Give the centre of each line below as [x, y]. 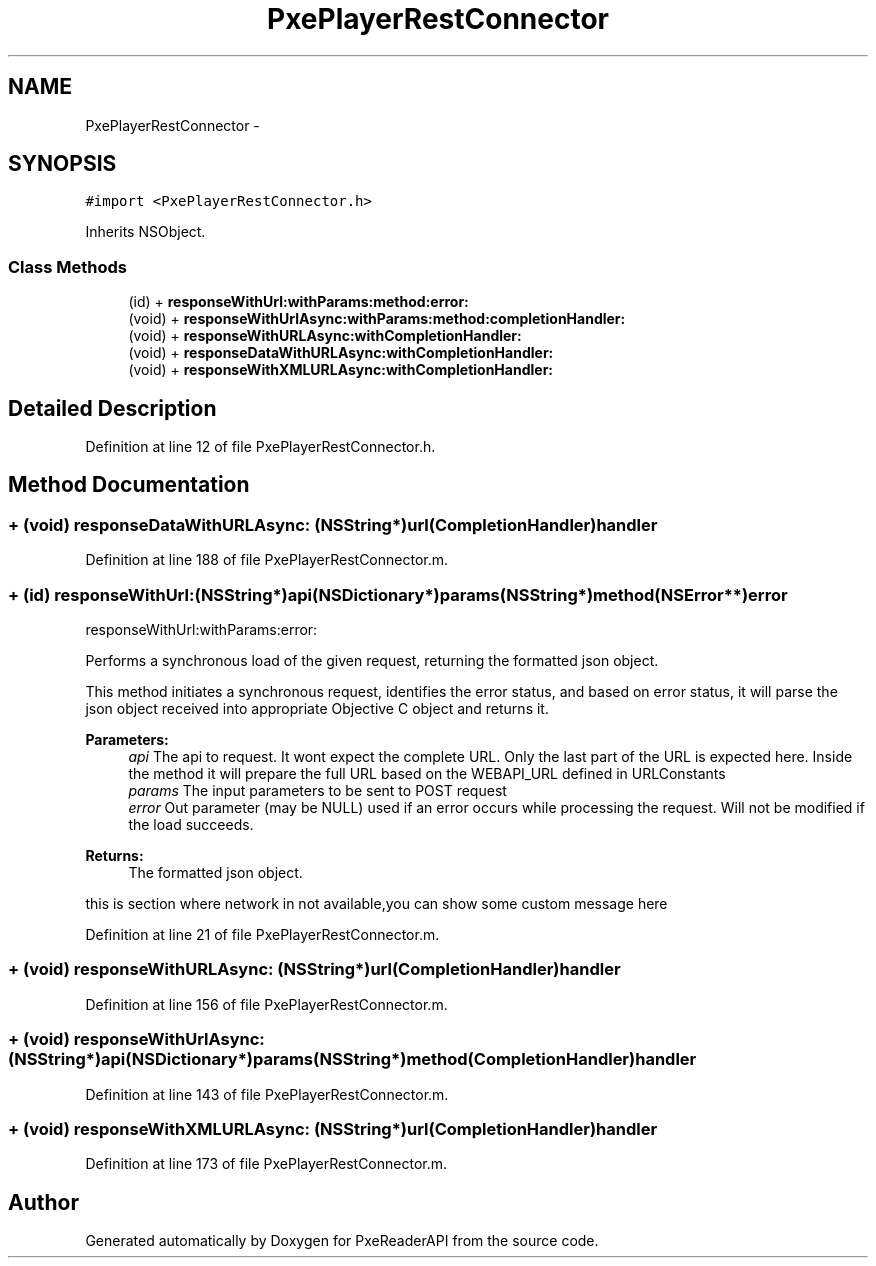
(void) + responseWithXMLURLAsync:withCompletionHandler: [341, 370]
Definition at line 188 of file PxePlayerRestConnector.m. [267, 560]
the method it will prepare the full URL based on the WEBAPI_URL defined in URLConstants [427, 773]
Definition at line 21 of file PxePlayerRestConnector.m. [262, 934]
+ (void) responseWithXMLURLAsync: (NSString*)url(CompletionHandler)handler [333, 1128]
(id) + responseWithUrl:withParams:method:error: [298, 302]
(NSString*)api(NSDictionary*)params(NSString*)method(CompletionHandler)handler [352, 1059]
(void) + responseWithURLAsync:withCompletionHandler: [325, 336]
